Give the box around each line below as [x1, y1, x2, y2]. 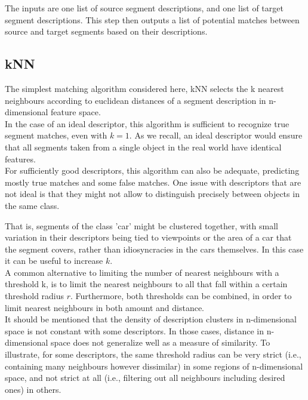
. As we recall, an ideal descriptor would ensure [129, 129, 303, 141]
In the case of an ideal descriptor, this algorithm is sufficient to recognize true [5, 117, 289, 130]
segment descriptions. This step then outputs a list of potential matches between [5, 13, 300, 26]
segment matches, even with [5, 129, 107, 141]
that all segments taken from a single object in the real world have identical [5, 140, 282, 153]
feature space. [51, 106, 101, 118]
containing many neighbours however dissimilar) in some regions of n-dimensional [5, 359, 303, 372]
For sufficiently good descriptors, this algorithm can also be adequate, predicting [5, 164, 300, 177]
